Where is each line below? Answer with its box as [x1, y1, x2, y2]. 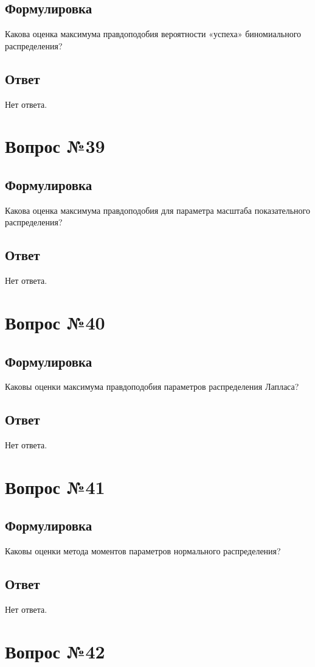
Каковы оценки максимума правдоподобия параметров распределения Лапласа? [5, 380, 299, 393]
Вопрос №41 [5, 474, 105, 499]
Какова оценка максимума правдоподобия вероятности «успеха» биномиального [5, 27, 302, 40]
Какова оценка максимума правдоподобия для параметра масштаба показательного [5, 203, 311, 216]
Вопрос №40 [5, 309, 105, 334]
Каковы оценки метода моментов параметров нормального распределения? [5, 545, 281, 557]
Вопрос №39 [5, 133, 105, 158]
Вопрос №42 [5, 638, 105, 663]
